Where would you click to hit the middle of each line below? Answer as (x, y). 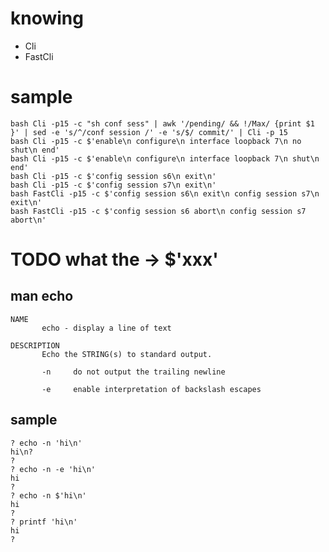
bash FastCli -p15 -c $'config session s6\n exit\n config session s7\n (165, 193)
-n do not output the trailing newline (133, 372)
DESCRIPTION (35, 345)
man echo (42, 296)
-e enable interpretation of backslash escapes (151, 389)
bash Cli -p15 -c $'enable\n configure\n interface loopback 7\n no (156, 141)
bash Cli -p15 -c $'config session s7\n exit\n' (113, 185)
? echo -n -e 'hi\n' (53, 469)
